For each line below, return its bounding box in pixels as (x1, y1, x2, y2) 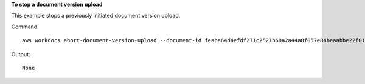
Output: (11, 50, 30, 57)
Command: (11, 23, 39, 30)
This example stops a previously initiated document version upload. (11, 12, 181, 19)
